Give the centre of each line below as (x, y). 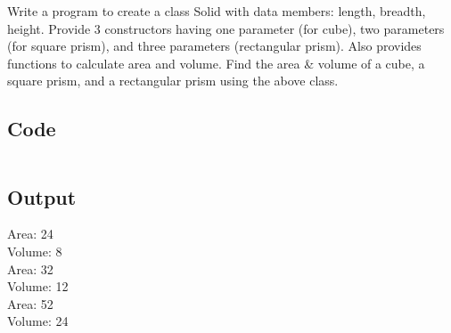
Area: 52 (30, 303)
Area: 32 (30, 268)
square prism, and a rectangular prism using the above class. (173, 81)
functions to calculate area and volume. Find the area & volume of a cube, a (216, 63)
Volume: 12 (38, 286)
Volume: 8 (35, 251)
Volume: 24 (38, 321)
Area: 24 (30, 234)
